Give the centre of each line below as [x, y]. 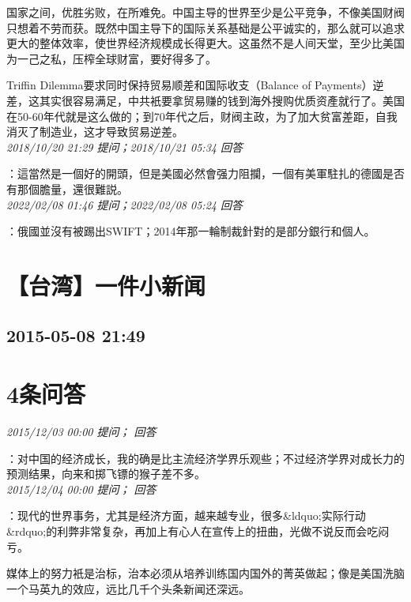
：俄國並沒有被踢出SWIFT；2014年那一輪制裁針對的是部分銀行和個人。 [191, 231]
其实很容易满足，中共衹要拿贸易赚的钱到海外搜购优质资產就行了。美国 [222, 100]
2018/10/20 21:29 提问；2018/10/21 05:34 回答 [124, 147]
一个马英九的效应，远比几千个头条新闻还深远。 [128, 588]
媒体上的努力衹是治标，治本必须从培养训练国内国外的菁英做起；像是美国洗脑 [205, 573]
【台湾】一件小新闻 [106, 285]
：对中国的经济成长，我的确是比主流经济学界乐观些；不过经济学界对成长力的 [205, 458]
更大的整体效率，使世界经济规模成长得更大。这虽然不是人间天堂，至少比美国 [205, 43]
